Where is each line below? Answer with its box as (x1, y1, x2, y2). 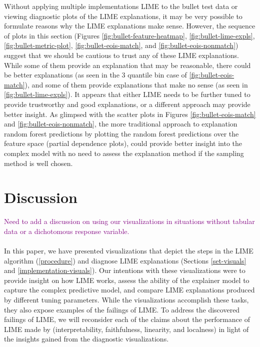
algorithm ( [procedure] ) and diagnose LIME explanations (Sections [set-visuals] (4, 255, 246, 265)
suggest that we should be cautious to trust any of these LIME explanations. (4, 49, 239, 60)
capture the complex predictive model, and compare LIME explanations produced (4, 284, 255, 295)
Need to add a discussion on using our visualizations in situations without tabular (4, 216, 255, 226)
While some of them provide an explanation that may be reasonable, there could (4, 59, 251, 70)
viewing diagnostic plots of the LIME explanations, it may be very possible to (4, 10, 242, 21)
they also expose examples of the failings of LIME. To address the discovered (4, 304, 240, 314)
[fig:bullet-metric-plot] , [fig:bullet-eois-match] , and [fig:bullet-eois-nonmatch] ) (4, 40, 238, 50)
